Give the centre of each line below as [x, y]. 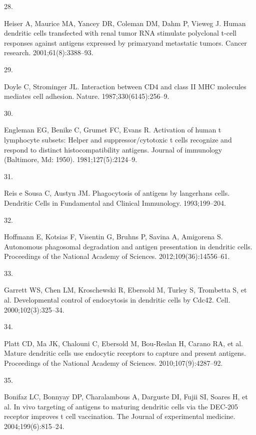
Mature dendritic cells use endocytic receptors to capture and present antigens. [125, 353]
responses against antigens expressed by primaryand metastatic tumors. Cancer [125, 42]
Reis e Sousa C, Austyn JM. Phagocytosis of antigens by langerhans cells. [117, 193]
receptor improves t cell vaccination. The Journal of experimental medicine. [120, 416]
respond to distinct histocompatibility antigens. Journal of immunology [113, 149]
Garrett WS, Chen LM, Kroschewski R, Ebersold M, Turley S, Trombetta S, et [125, 290]
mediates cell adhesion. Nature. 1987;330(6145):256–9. [87, 96]
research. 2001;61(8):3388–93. [49, 52]
